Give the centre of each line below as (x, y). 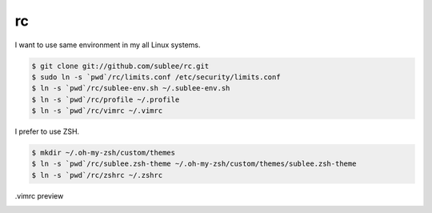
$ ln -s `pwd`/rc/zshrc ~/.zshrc (97, 175)
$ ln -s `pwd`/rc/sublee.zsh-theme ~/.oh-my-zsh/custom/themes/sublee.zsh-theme (194, 164)
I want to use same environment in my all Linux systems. (108, 45)
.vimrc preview (39, 195)
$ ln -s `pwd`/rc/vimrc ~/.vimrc (97, 111)
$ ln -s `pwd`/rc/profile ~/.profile (106, 99)
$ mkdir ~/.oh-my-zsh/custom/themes (104, 153)
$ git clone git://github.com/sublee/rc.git (120, 66)
